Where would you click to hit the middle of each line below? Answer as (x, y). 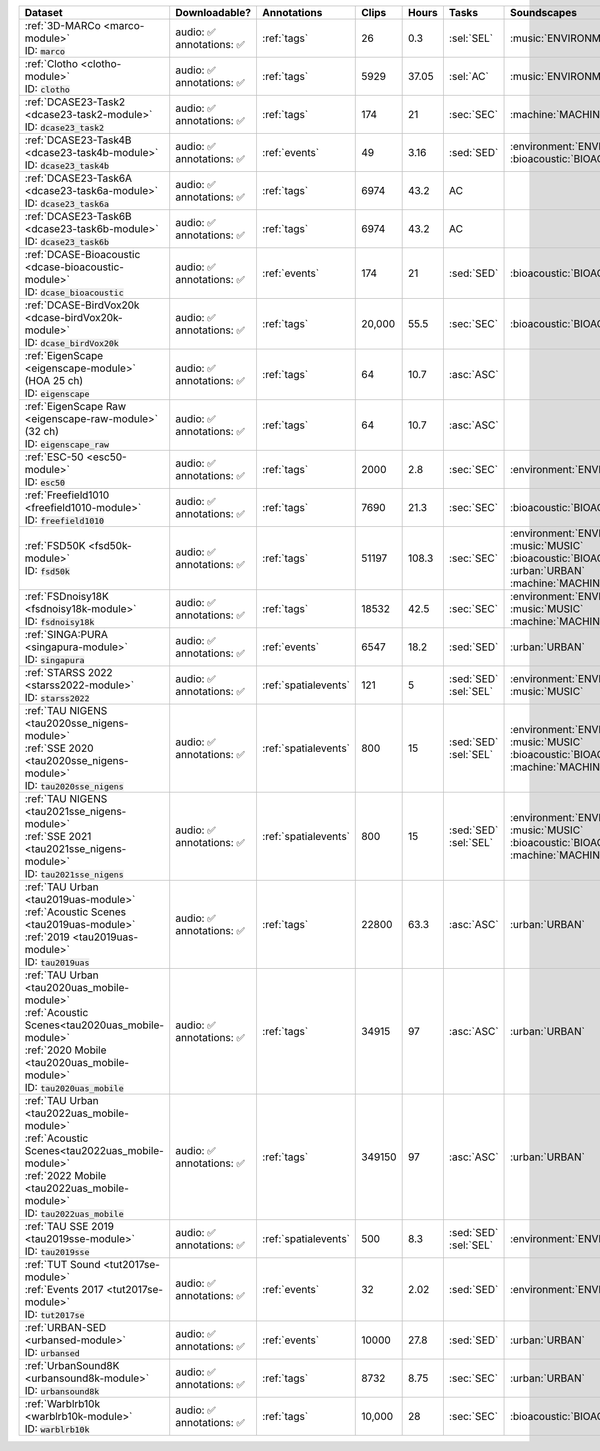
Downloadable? (213, 12)
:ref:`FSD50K (55, 545)
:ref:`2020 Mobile (65, 1050)
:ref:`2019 (47, 937)
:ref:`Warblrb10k (62, 1403)
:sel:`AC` (468, 76)
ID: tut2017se (54, 1314)
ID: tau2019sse (57, 1251)
